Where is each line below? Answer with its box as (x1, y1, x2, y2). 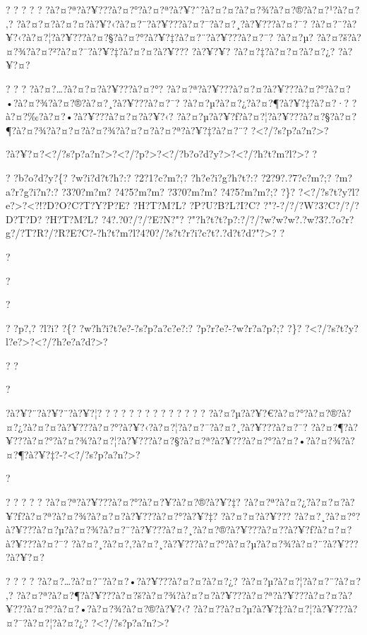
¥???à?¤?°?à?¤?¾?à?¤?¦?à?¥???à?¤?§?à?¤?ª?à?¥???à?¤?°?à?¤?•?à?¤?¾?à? (6, 433, 355, 448)
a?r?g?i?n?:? (6, 184, 59, 198)
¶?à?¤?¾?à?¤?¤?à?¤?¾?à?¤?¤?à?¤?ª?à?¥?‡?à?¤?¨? (6, 122, 248, 137)
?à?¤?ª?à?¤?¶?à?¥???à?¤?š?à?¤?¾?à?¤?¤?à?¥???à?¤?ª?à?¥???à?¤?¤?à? (16, 587, 353, 602)
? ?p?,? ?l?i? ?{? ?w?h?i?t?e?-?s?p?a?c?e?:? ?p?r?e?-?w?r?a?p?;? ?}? (6, 320, 302, 335)
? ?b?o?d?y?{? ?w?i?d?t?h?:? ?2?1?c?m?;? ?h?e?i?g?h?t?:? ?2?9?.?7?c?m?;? (6, 170, 332, 184)
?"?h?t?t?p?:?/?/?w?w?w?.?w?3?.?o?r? (187, 211, 354, 226)
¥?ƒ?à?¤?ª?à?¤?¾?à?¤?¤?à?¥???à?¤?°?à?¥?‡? (6, 508, 218, 523)
